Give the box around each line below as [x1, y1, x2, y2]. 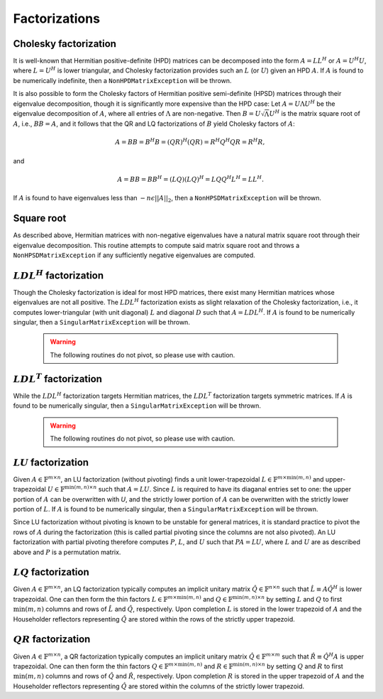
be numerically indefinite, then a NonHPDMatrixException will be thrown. [13, 76, 232, 85]
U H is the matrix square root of [269, 109, 361, 118]
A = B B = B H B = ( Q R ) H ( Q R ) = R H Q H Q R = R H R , [114, 137, 265, 146]
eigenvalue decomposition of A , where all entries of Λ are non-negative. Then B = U [13, 109, 262, 118]
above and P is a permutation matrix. [13, 548, 121, 556]
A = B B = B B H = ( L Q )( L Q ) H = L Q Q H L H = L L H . [117, 174, 264, 183]
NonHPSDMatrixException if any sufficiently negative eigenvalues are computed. [13, 251, 255, 259]
